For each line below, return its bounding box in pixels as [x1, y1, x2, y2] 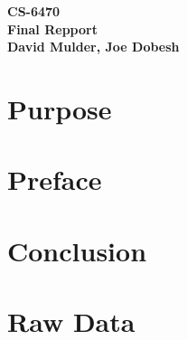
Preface [7, 161, 102, 198]
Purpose [7, 90, 112, 127]
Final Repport [7, 19, 98, 38]
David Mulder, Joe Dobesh [7, 37, 180, 56]
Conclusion [7, 231, 147, 269]
